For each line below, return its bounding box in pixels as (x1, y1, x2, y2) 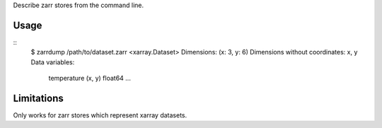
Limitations (13, 92, 64, 104)
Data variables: (30, 57, 75, 66)
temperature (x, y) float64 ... (48, 74, 131, 83)
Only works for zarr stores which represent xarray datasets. (13, 110, 187, 120)
